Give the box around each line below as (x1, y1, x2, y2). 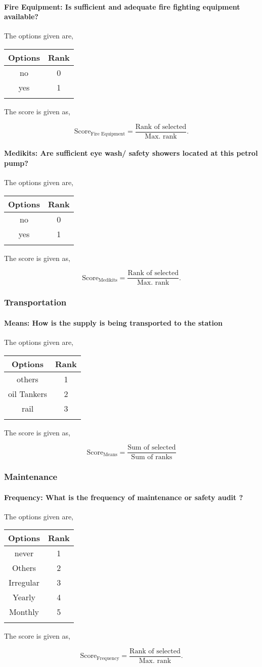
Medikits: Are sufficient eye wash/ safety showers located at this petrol (4, 148, 258, 158)
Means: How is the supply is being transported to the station (4, 317, 223, 328)
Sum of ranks (131, 454, 172, 461)
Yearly (13, 591, 35, 603)
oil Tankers (8, 387, 48, 399)
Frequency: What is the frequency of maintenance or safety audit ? (4, 492, 243, 502)
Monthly (9, 606, 39, 618)
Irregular (8, 576, 40, 589)
